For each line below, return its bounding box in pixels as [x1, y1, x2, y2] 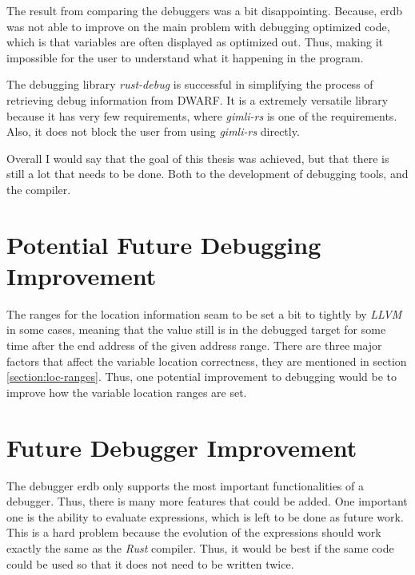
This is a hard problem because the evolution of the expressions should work [6, 524, 381, 541]
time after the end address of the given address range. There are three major [6, 337, 382, 354]
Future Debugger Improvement [6, 430, 357, 463]
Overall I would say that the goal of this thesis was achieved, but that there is [6, 149, 389, 166]
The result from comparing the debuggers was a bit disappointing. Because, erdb [6, 2, 403, 18]
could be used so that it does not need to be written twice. [6, 555, 294, 572]
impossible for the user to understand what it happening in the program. [6, 49, 364, 65]
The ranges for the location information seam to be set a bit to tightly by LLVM [6, 305, 402, 322]
